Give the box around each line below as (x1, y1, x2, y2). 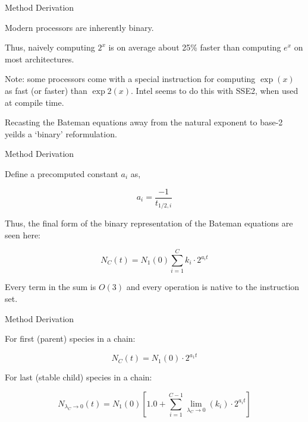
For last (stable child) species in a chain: (5, 371, 152, 383)
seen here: (5, 228, 40, 241)
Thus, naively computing (5, 41, 95, 53)
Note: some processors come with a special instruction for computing (5, 73, 256, 85)
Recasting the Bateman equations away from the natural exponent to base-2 (5, 116, 283, 128)
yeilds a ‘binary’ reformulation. (5, 127, 117, 140)
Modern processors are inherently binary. (5, 21, 154, 33)
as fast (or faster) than (5, 84, 87, 96)
